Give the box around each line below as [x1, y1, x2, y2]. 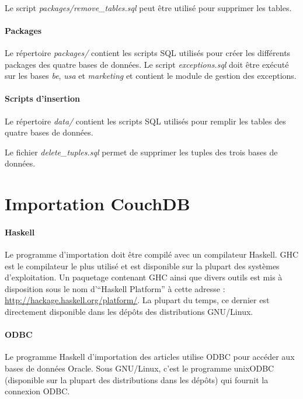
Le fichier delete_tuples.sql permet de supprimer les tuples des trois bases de [5, 145, 278, 158]
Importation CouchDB [5, 192, 190, 216]
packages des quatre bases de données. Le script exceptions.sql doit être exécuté [5, 58, 289, 70]
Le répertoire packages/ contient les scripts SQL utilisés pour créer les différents [5, 46, 291, 58]
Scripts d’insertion [5, 92, 81, 105]
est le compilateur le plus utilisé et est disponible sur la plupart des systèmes [5, 259, 280, 272]
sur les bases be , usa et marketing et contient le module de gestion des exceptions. [5, 70, 297, 82]
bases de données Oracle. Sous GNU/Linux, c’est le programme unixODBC [5, 362, 274, 374]
